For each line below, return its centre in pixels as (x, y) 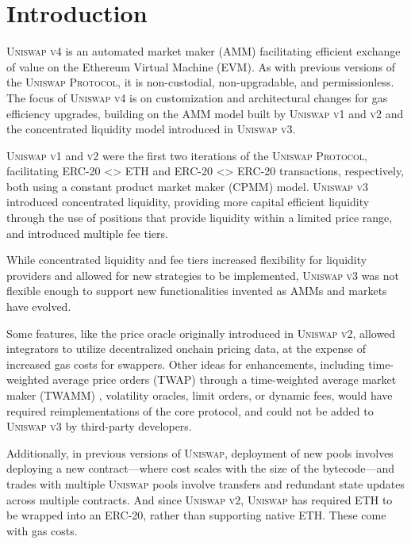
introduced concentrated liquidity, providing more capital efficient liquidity (188, 202)
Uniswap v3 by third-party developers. (99, 426)
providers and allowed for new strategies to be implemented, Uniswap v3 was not (203, 275)
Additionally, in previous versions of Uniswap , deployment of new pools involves (200, 452)
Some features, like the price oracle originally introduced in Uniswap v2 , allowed (201, 333)
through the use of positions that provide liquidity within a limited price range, (200, 218)
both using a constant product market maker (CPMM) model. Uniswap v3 (188, 186)
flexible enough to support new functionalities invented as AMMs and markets (197, 291)
